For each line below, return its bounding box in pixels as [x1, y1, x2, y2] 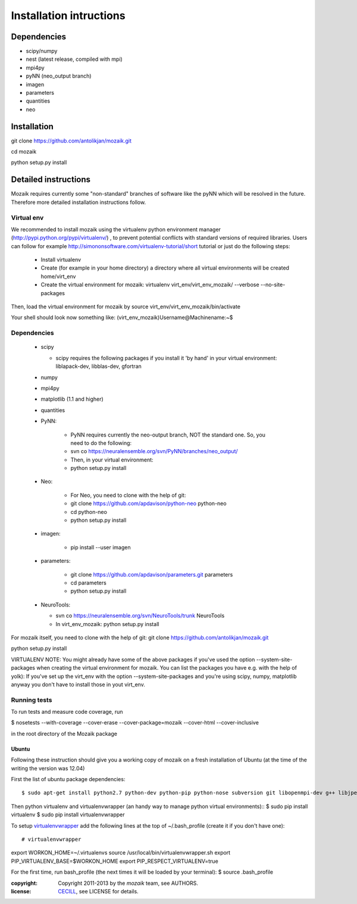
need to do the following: [70, 439, 132, 447]
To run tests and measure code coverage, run [11, 708, 123, 716]
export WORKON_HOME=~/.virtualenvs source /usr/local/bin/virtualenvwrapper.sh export [11, 849, 231, 856]
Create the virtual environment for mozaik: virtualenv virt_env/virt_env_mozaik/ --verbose [40, 281, 259, 289]
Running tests [11, 695, 52, 704]
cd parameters [70, 579, 107, 586]
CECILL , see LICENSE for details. [58, 887, 139, 894]
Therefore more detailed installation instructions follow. [11, 199, 146, 206]
